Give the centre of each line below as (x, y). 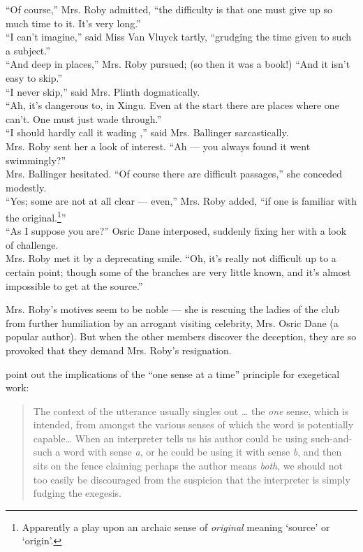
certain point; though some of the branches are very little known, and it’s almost (178, 271)
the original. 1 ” (36, 216)
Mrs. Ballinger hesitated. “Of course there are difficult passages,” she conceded (174, 174)
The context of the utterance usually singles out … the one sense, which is (191, 411)
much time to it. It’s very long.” (73, 23)
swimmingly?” (36, 160)
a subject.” (28, 50)
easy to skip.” (34, 77)
